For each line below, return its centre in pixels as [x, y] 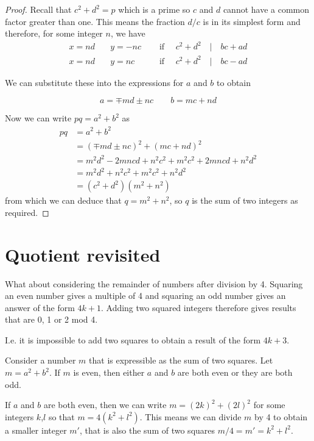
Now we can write [38, 118]
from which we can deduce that [63, 200]
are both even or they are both [235, 372]
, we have [128, 33]
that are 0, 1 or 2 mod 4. [51, 319]
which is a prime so [154, 9]
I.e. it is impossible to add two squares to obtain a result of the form [133, 339]
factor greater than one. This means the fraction [95, 21]
